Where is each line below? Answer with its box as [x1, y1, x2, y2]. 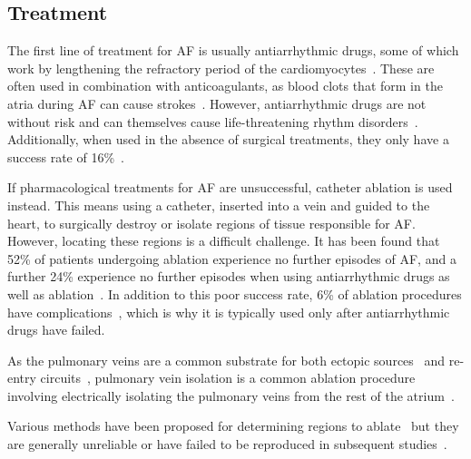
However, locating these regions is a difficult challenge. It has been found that [7, 231, 440, 250]
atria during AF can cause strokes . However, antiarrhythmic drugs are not [7, 93, 427, 112]
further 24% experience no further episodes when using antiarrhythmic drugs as [7, 267, 450, 286]
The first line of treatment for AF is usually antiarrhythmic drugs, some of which [7, 41, 459, 60]
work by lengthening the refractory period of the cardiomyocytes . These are [7, 58, 435, 77]
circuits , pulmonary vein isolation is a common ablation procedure [40, 368, 416, 387]
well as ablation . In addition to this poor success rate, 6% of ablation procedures [7, 284, 462, 303]
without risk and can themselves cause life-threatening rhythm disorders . [7, 112, 418, 131]
